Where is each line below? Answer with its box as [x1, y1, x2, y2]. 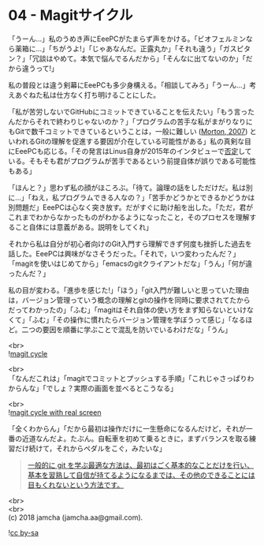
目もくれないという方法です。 [27, 480, 125, 489]
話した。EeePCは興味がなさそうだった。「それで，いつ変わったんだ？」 [8, 248, 240, 258]
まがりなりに [211, 117, 254, 126]
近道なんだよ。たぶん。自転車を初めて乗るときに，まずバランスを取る [21, 434, 250, 443]
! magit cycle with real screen [8, 407, 102, 417]
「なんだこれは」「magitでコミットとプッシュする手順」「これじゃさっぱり [8, 373, 247, 383]
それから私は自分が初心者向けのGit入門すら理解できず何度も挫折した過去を [8, 239, 252, 248]
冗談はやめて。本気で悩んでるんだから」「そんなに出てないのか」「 [32, 54, 246, 63]
